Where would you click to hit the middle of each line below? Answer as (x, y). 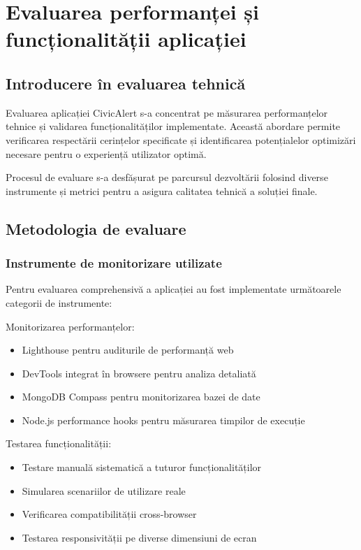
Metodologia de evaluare (96, 228)
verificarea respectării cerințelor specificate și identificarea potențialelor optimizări (181, 139)
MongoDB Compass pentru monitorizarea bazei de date (141, 397)
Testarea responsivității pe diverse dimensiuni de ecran (139, 537)
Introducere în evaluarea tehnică (126, 83)
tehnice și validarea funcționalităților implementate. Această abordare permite (173, 126)
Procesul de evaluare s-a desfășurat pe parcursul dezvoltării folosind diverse (167, 177)
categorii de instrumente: (59, 302)
